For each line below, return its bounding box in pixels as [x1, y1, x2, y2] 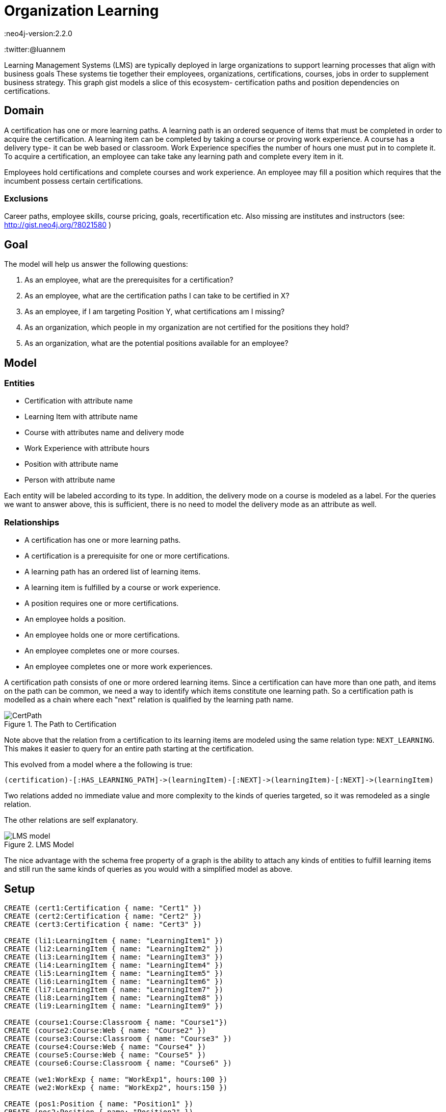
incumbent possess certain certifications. [4, 176, 143, 185]
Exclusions [4, 193, 48, 204]
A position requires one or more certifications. [24, 599, 179, 608]
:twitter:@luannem [4, 44, 66, 54]
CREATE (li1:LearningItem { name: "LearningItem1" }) [4, 937, 223, 945]
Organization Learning [4, 2, 159, 19]
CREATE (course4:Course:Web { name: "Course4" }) [4, 1043, 206, 1051]
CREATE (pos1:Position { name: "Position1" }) [4, 1100, 193, 1108]
